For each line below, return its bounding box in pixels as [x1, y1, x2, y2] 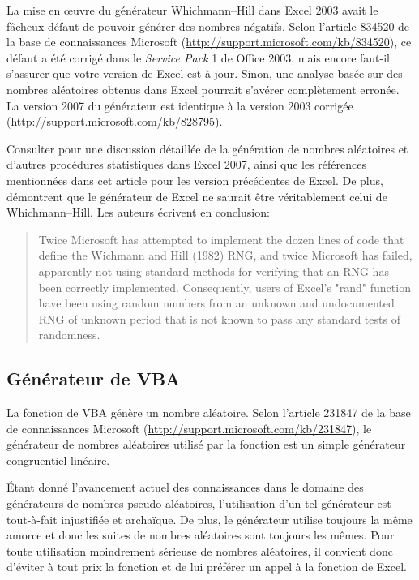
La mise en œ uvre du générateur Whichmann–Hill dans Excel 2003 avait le [6, 2, 378, 18]
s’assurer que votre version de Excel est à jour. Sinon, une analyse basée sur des [6, 65, 403, 82]
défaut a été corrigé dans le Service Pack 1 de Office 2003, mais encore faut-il [6, 49, 390, 66]
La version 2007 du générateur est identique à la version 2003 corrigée [6, 97, 353, 114]
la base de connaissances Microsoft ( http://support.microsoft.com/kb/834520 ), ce [6, 33, 412, 50]
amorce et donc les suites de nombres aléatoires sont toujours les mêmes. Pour [6, 526, 395, 543]
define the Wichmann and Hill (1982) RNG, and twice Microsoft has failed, [38, 247, 413, 264]
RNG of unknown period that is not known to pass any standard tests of [38, 310, 400, 327]
